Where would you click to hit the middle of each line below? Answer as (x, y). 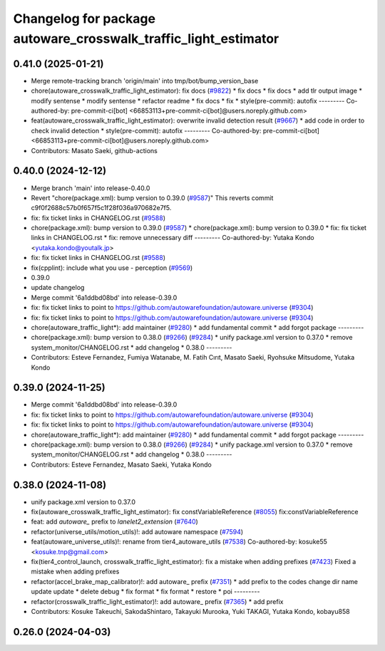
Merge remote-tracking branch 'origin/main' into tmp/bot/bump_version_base (145, 80)
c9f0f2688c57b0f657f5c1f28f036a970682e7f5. (101, 208)
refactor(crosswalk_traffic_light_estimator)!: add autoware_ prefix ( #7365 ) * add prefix (157, 601)
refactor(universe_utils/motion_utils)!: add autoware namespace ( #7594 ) (137, 531)
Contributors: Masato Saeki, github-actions (94, 150)
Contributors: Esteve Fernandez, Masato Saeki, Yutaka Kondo (121, 464)
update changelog (58, 288)
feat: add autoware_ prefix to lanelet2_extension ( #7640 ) (115, 522)
